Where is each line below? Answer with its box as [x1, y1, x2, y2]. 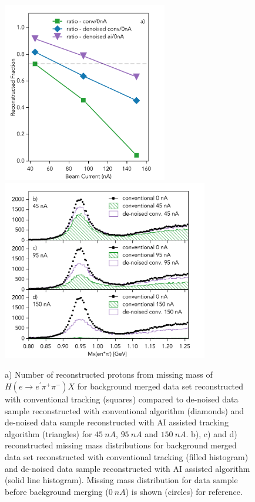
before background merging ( [5, 485, 109, 497]
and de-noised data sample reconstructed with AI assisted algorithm [5, 462, 250, 474]
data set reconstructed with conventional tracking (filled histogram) [5, 450, 249, 463]
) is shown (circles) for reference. [125, 485, 243, 497]
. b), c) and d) [186, 427, 237, 440]
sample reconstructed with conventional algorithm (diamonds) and [5, 404, 244, 417]
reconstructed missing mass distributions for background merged [5, 439, 237, 451]
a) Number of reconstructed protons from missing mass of [5, 368, 213, 381]
